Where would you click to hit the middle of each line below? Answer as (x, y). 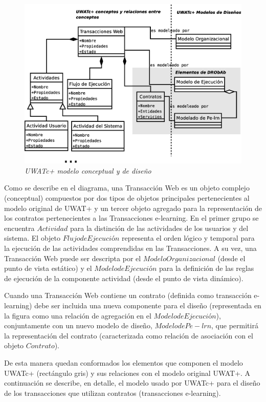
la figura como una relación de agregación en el (78, 315)
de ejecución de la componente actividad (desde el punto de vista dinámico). (124, 278)
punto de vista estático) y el (48, 268)
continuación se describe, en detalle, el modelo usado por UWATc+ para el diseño (132, 383)
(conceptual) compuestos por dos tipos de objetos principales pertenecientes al (127, 198)
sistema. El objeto (32, 238)
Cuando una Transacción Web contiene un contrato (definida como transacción (128, 295)
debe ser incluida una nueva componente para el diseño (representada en (148, 305)
